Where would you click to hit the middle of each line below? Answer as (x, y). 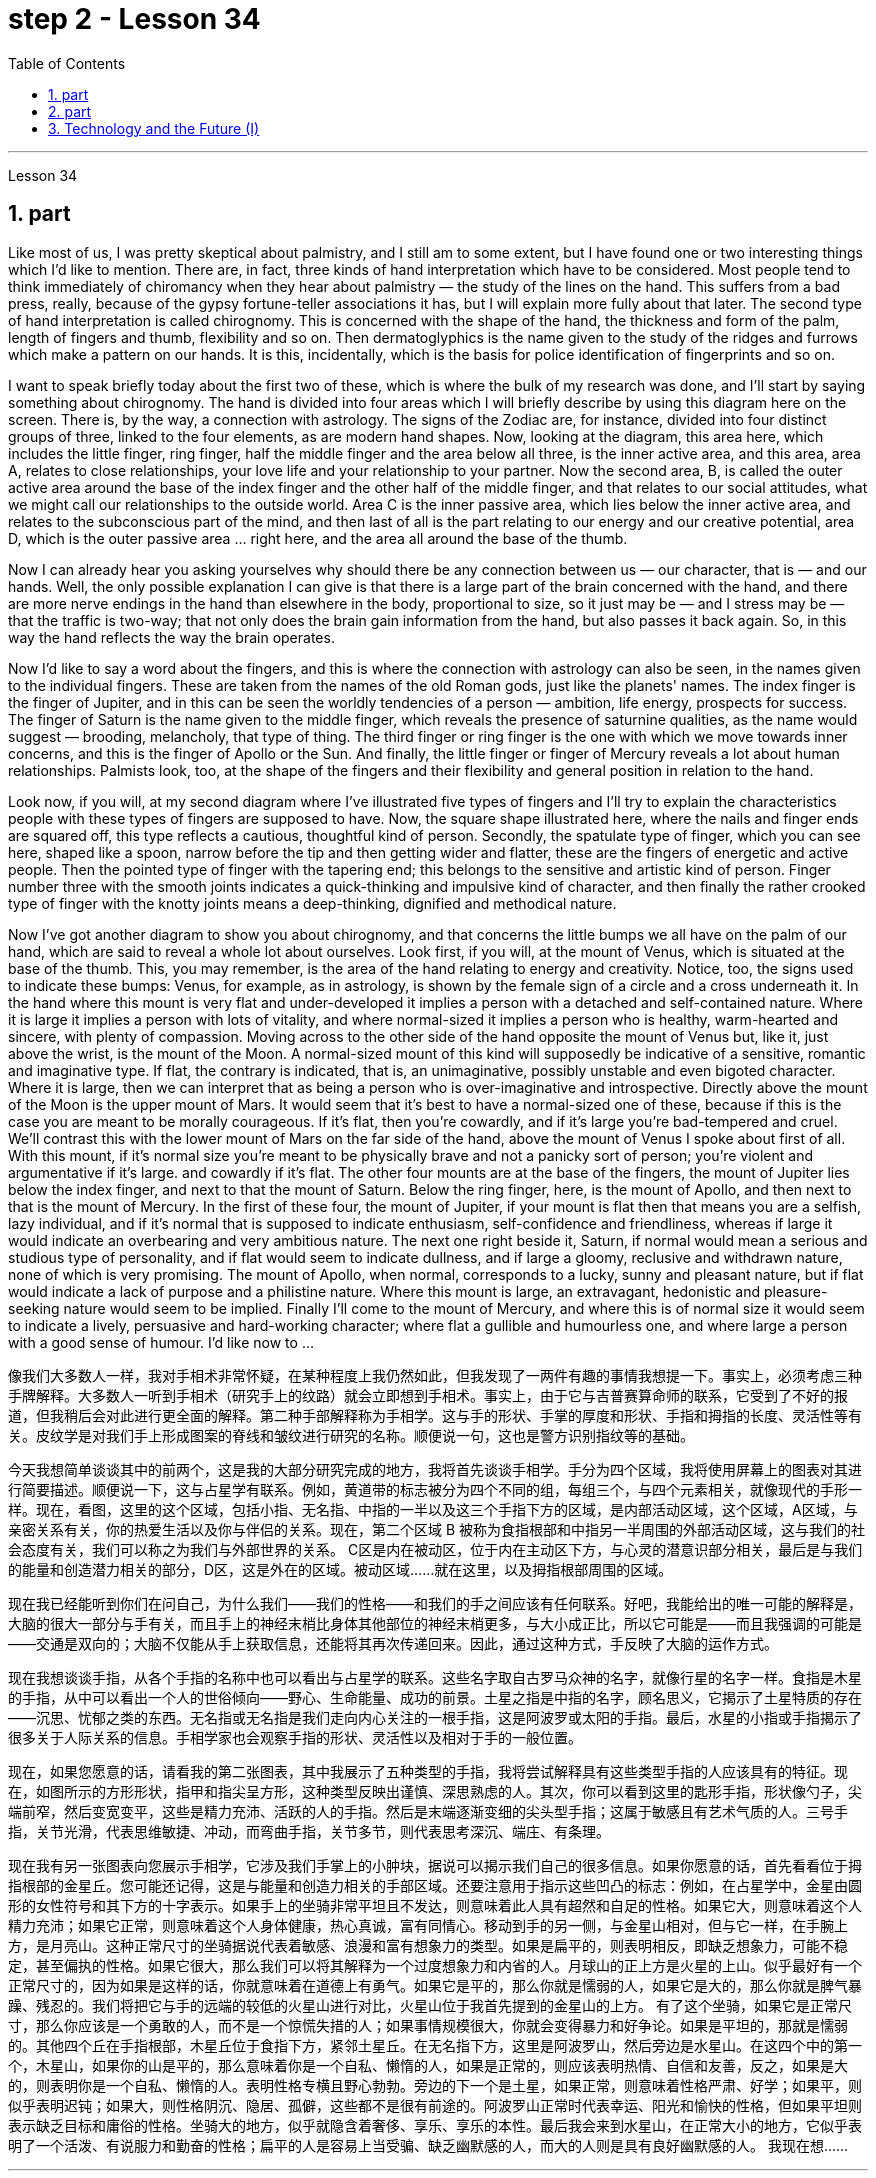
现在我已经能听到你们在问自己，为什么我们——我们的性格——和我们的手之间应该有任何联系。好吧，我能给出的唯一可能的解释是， (435, 1603)
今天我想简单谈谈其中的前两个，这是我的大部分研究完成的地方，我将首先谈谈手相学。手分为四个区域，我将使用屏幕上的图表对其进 (435, 1469)
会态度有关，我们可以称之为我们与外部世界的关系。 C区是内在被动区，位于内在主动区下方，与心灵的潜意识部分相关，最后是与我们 (435, 1549)
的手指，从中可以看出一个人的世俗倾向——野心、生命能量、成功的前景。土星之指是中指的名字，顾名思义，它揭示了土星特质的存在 (435, 1697)
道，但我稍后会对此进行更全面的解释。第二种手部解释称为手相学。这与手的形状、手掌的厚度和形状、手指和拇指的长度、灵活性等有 (435, 1415)
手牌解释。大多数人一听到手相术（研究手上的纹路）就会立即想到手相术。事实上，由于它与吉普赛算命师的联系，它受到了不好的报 (428, 1395)
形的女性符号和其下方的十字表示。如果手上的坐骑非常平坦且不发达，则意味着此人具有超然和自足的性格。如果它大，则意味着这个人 (435, 1905)
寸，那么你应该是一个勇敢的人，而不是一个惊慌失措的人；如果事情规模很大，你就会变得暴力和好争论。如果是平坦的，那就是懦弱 (428, 2025)
